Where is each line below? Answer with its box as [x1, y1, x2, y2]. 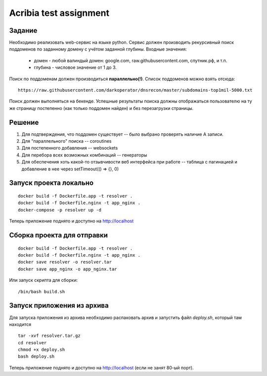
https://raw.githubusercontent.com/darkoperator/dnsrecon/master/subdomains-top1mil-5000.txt [18, 87, 253, 93]
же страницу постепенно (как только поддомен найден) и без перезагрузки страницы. [9, 105, 194, 111]
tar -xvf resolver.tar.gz [18, 333, 81, 339]
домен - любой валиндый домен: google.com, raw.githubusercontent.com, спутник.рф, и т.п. [34, 57, 227, 63]
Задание [9, 26, 38, 35]
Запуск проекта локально [9, 179, 94, 187]
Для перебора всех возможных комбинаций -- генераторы [21, 152, 147, 158]
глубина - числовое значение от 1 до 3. [34, 64, 117, 70]
